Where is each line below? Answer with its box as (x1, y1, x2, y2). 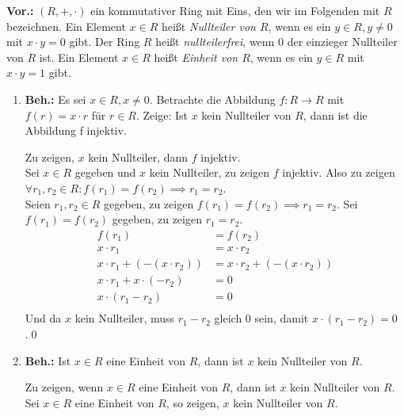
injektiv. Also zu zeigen (282, 164, 395, 181)
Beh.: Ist (25, 352, 71, 368)
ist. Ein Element (39, 48, 119, 65)
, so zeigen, (166, 394, 219, 410)
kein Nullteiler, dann (88, 148, 189, 165)
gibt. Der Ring (69, 33, 140, 50)
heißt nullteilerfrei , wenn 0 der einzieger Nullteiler (155, 33, 398, 50)
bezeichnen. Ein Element (6, 17, 126, 34)
